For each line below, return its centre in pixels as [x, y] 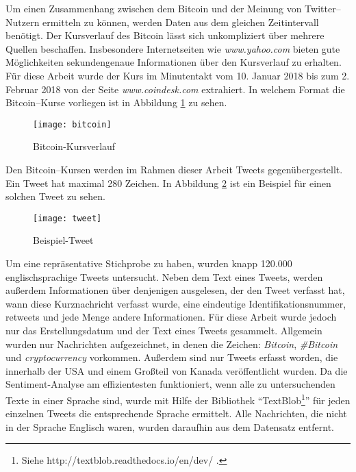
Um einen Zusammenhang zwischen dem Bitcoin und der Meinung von [154, 8]
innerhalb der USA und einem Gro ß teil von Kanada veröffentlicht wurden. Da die [177, 370]
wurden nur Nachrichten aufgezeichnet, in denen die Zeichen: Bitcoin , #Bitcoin [172, 344]
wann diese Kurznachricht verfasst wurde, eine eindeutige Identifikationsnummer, [176, 303]
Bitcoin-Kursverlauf [74, 146]
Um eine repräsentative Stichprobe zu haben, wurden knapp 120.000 [149, 263]
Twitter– [323, 8]
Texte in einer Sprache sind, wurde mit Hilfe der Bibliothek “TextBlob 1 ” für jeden [178, 399]
